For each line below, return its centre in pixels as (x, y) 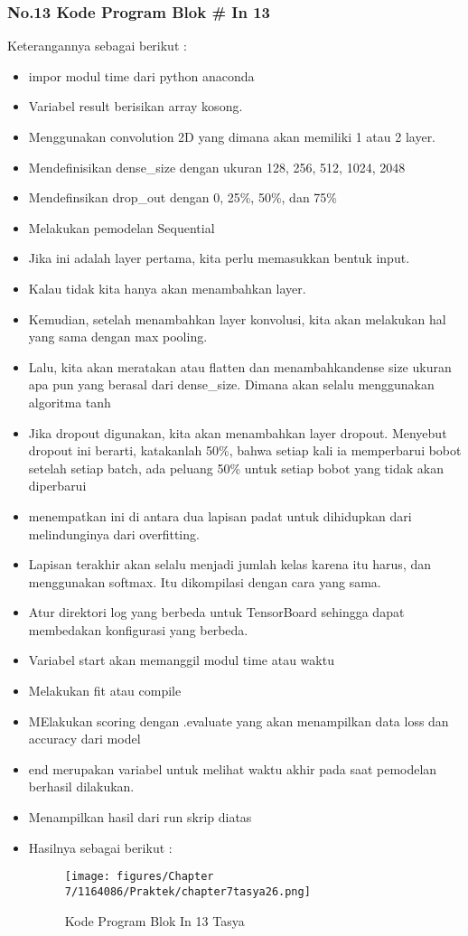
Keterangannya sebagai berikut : (97, 46)
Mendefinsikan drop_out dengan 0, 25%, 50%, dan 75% (183, 197)
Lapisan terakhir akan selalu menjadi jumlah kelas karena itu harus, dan (230, 564)
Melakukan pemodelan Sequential (122, 227)
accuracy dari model (84, 739)
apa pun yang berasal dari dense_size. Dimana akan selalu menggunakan (231, 384)
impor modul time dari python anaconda (141, 75)
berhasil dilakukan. (81, 786)
